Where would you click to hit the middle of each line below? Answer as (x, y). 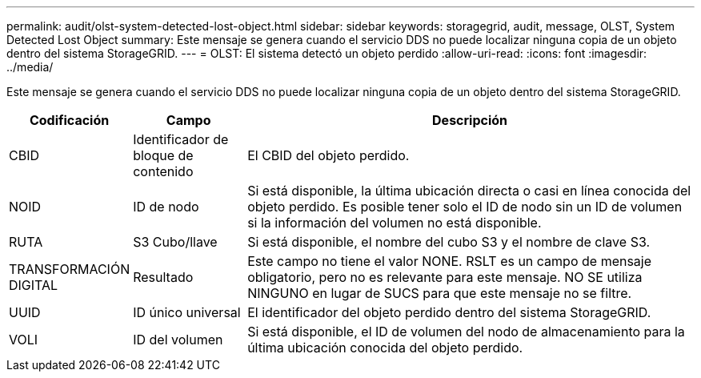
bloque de (163, 155)
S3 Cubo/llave (175, 242)
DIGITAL (34, 285)
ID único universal (187, 312)
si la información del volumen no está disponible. (395, 223)
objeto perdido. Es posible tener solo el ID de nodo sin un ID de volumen (465, 207)
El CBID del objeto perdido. (328, 155)
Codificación (69, 120)
